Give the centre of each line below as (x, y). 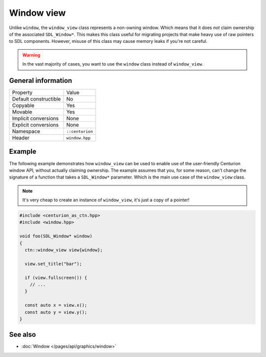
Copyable (23, 106)
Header (21, 138)
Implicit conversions (35, 118)
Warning (31, 55)
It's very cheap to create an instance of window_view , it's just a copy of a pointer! (106, 200)
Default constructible (36, 99)
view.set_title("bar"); (53, 264)
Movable (22, 112)
